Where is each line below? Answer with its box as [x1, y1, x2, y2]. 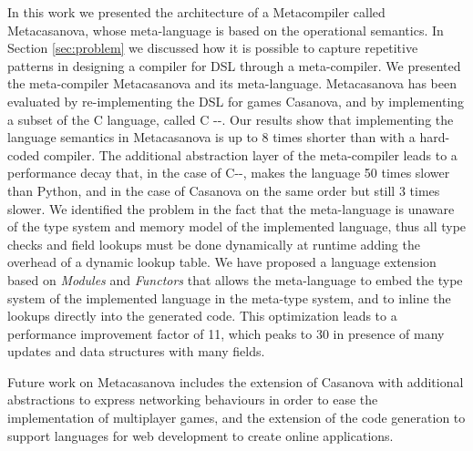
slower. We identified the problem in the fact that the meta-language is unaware [7, 199, 455, 218]
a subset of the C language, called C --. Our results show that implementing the [7, 109, 454, 128]
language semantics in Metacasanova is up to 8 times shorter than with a [7, 128, 416, 147]
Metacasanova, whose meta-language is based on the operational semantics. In [7, 20, 444, 39]
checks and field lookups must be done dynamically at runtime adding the [7, 234, 420, 253]
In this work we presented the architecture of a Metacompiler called [7, 3, 386, 21]
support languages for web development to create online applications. [7, 425, 394, 445]
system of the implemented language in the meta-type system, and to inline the [7, 288, 451, 307]
